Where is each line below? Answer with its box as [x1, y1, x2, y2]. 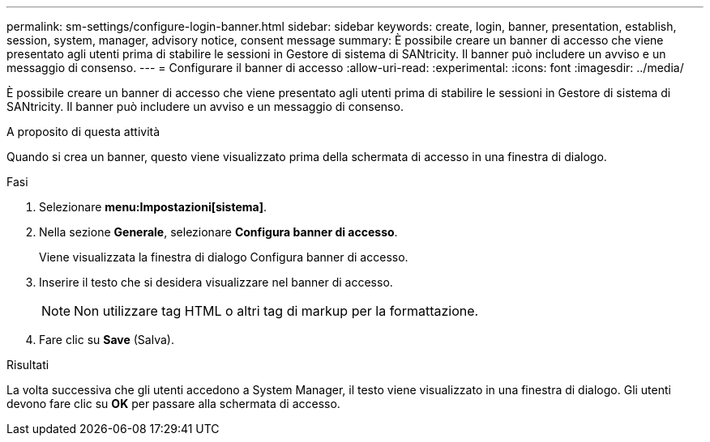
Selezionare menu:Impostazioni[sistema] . [39, 200, 267, 214]
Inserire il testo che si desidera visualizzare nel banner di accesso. [39, 275, 393, 289]
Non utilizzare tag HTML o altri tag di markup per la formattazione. [74, 303, 479, 319]
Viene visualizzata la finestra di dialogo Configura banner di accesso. [39, 250, 408, 264]
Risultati [6, 358, 49, 372]
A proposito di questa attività [6, 125, 160, 138]
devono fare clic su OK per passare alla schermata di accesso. [6, 397, 340, 410]
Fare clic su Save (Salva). [39, 333, 174, 346]
